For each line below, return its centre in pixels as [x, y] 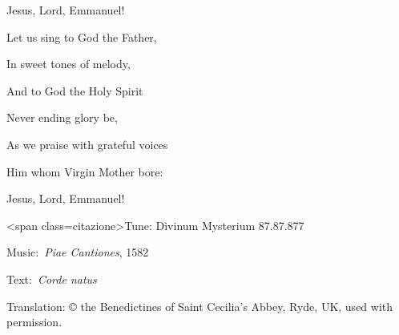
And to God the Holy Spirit [75, 90]
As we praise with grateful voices [87, 144]
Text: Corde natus [52, 278]
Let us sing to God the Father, [82, 36]
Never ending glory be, [62, 117]
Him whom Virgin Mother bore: [85, 171]
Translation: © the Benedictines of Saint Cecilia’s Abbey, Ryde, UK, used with [200, 306]
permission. [34, 322]
